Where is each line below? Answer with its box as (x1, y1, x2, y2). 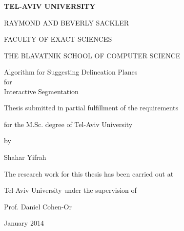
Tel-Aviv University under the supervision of (4, 185, 137, 195)
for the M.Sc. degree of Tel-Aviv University (4, 119, 133, 129)
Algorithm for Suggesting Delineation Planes (4, 67, 138, 77)
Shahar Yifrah (4, 152, 46, 162)
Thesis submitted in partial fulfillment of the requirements (4, 103, 179, 113)
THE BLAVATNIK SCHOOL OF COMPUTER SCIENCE (4, 50, 181, 60)
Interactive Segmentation (4, 86, 79, 96)
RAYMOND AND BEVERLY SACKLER (4, 17, 129, 27)
